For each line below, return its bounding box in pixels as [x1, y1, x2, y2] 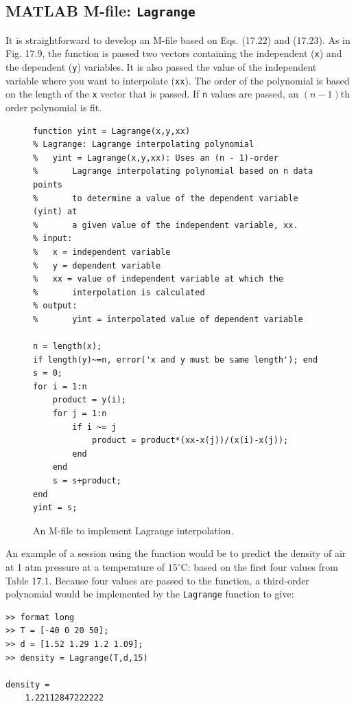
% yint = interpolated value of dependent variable [33, 314, 303, 324]
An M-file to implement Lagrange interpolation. [33, 523, 234, 537]
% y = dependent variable [33, 260, 161, 271]
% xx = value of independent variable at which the [33, 274, 284, 284]
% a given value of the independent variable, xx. [33, 220, 298, 230]
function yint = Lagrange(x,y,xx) [33, 126, 191, 136]
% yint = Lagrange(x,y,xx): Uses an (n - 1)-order [33, 152, 278, 163]
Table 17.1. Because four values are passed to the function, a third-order [5, 573, 309, 587]
